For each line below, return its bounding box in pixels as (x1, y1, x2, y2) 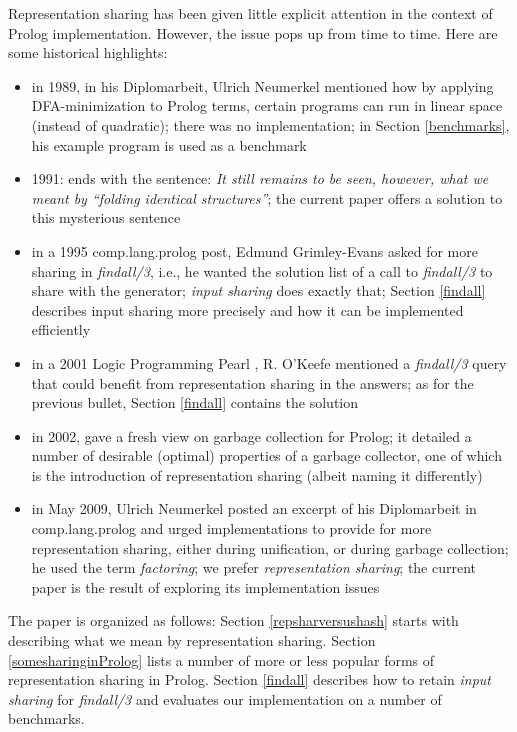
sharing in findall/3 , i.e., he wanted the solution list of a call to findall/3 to (31, 260, 493, 281)
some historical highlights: (8, 42, 168, 63)
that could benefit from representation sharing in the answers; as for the (31, 372, 474, 393)
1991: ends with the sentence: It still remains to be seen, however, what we (31, 168, 489, 189)
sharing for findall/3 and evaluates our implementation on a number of (8, 688, 442, 709)
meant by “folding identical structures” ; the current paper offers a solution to (31, 187, 503, 208)
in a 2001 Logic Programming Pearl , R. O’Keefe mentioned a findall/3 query (31, 352, 507, 373)
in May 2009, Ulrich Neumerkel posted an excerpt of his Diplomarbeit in (31, 498, 477, 519)
